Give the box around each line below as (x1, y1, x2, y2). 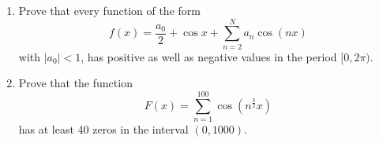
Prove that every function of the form (18, 2, 201, 18)
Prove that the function (18, 75, 133, 91)
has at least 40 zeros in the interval (18, 121, 189, 137)
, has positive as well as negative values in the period (81, 48, 337, 64)
